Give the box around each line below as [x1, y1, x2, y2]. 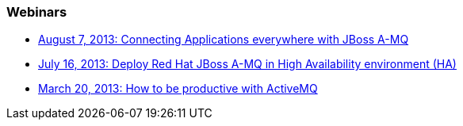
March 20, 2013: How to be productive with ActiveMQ [38, 82, 318, 96]
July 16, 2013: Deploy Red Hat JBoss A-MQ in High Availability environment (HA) [38, 57, 457, 71]
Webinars [6, 4, 67, 20]
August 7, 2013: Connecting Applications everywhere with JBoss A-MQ [38, 32, 409, 47]
